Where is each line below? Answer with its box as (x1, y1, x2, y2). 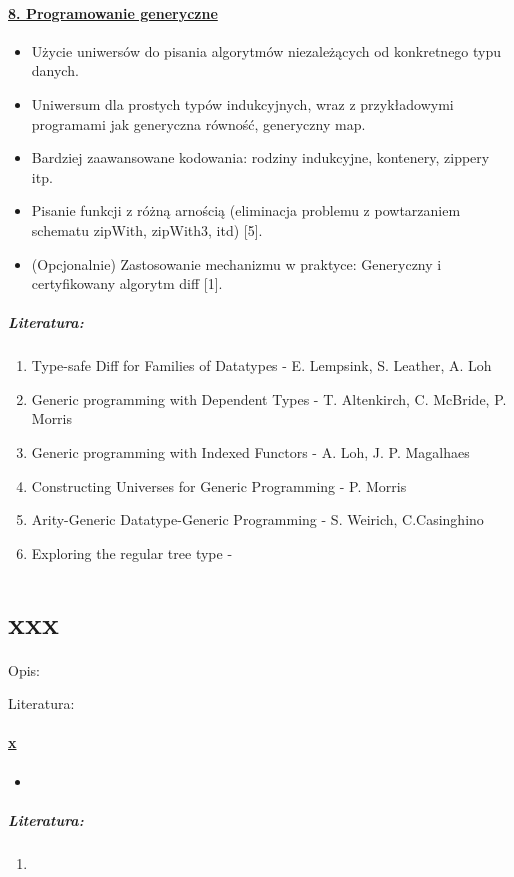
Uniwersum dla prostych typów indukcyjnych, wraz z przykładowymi (31, 93, 454, 114)
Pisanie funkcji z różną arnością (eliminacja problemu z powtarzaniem (31, 200, 461, 221)
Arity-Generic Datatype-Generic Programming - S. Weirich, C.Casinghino (31, 509, 484, 530)
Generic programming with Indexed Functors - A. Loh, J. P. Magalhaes (31, 442, 470, 463)
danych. (31, 60, 79, 81)
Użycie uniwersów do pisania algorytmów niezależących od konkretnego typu (31, 40, 502, 61)
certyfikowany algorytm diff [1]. (31, 273, 223, 294)
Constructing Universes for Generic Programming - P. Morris (31, 475, 407, 496)
